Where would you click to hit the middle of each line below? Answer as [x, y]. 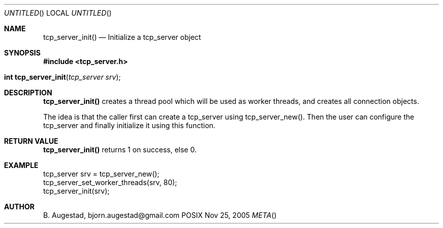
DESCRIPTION [28, 93]
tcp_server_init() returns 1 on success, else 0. [120, 150]
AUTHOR [19, 207]
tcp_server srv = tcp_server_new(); [101, 174]
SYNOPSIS [23, 53]
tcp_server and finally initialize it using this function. [129, 125]
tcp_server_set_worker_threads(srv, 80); [110, 182]
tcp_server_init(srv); [76, 191]
